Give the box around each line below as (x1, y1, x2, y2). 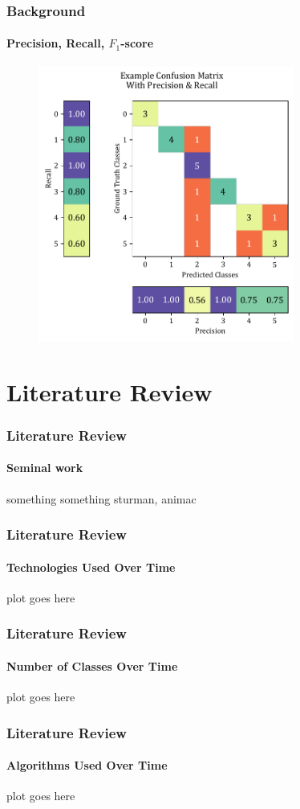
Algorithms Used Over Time (6, 757, 168, 774)
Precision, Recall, (6, 35, 105, 51)
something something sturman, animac (6, 490, 197, 507)
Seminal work (6, 459, 83, 476)
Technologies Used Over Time (6, 558, 176, 575)
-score (120, 35, 154, 51)
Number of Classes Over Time (6, 657, 178, 674)
